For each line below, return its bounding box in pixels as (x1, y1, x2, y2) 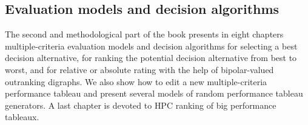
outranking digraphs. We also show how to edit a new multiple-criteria (5, 75, 267, 88)
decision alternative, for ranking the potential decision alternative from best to (5, 51, 297, 64)
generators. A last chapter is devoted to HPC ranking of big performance (5, 98, 276, 111)
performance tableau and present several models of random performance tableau (5, 87, 303, 100)
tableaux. (5, 111, 39, 123)
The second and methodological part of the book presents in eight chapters (5, 28, 284, 40)
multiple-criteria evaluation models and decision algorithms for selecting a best (5, 39, 298, 52)
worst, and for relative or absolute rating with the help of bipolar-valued (5, 63, 274, 75)
